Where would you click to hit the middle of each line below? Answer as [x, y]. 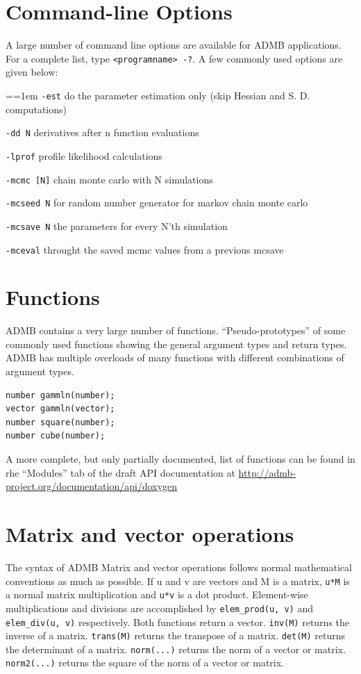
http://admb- [267, 472]
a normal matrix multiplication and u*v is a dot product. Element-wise [157, 594]
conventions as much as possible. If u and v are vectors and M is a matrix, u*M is [178, 581]
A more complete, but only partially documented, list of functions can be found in [180, 459]
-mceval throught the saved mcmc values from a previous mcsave [145, 249]
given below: [32, 72]
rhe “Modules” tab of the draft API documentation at [120, 472]
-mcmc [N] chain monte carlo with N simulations [109, 179]
